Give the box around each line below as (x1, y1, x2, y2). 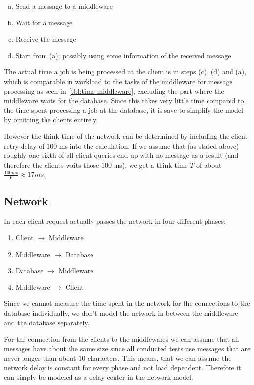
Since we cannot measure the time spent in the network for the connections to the (4, 298, 250, 308)
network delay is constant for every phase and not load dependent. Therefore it (4, 362, 241, 372)
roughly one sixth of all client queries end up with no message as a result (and (4, 150, 239, 160)
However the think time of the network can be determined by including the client (4, 130, 248, 141)
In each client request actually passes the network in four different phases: (4, 216, 226, 226)
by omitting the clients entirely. (4, 114, 98, 125)
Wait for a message (15, 17, 73, 27)
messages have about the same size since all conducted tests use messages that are (4, 343, 251, 353)
